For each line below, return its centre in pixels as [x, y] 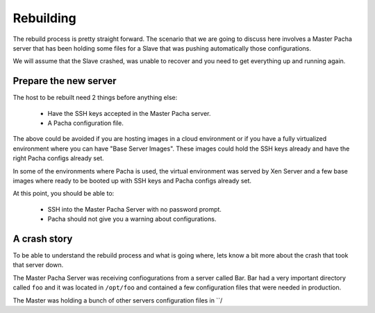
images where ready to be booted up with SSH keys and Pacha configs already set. [132, 180]
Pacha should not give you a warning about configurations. [132, 219]
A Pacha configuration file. [86, 123]
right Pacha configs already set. [58, 158]
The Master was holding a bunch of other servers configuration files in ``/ [118, 300]
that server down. [38, 265]
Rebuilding [44, 18]
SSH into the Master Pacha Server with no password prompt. [135, 209]
